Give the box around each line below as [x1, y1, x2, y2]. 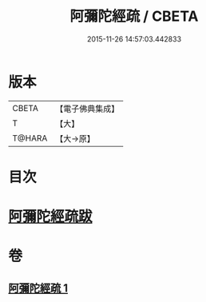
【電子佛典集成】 [55, 103, 120, 114]
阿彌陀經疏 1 [8, 281, 69, 295]
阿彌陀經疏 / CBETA [69, 7, 199, 26]
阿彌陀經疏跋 [8, 208, 93, 226]
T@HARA [12, 133, 48, 144]
